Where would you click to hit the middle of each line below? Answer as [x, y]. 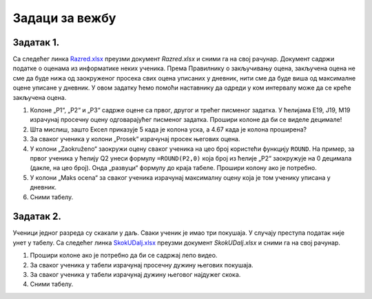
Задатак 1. [36, 42]
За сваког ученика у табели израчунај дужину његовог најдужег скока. [135, 275]
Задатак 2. [37, 217]
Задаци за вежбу [64, 18]
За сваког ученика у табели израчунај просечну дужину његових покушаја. [142, 265]
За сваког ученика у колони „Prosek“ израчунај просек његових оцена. [135, 139]
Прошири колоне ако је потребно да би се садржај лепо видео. [124, 256]
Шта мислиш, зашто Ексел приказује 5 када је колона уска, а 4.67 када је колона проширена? [168, 129]
